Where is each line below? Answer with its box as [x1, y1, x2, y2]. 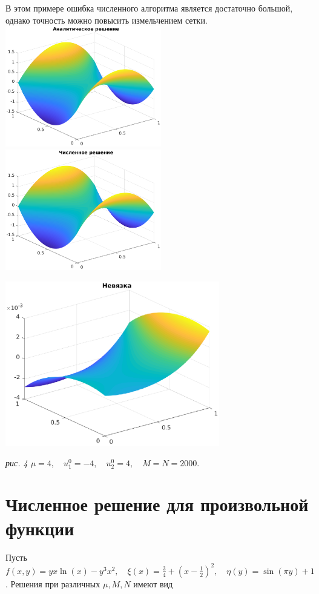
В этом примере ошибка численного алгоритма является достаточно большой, [5, 2, 293, 14]
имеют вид [133, 577, 173, 590]
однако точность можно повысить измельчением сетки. [5, 13, 208, 26]
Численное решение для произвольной [5, 492, 309, 516]
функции [5, 515, 74, 540]
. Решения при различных [5, 577, 100, 590]
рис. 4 [5, 456, 28, 469]
